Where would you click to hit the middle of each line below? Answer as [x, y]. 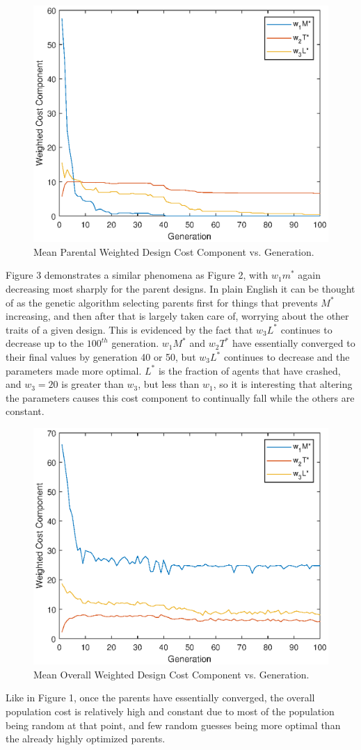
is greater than [93, 384]
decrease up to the [45, 343]
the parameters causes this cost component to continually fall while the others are [180, 397]
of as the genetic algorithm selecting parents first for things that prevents [162, 302]
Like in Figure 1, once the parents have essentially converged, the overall [160, 698]
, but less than [169, 384]
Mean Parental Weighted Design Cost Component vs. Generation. [174, 251]
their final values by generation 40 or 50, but [101, 357]
